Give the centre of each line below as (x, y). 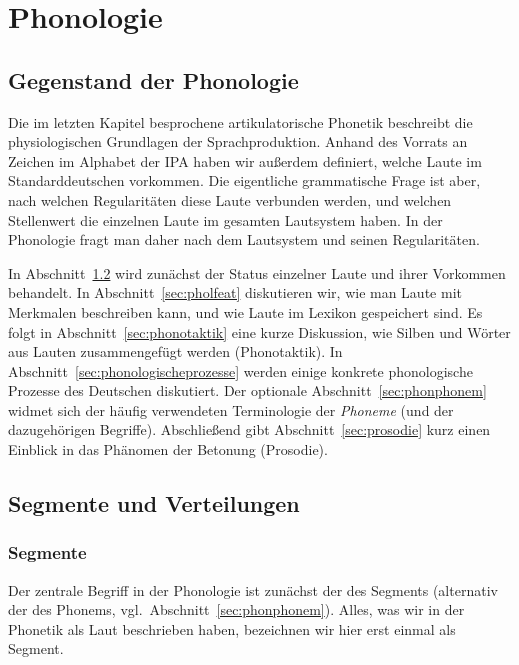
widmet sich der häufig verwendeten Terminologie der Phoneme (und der (231, 409)
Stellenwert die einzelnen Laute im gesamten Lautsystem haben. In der (225, 219)
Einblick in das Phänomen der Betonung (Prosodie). (168, 449)
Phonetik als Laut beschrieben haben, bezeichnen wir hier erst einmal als (232, 628)
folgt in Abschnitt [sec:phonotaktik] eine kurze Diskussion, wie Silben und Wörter (259, 331)
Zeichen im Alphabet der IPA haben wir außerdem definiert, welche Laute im (245, 160)
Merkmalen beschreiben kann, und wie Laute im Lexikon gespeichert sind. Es (245, 311)
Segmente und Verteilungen (154, 503)
